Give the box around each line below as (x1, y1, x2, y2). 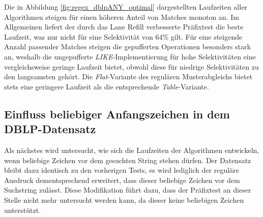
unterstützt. (4, 204, 41, 215)
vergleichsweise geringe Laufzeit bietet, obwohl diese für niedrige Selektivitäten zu (4, 61, 259, 72)
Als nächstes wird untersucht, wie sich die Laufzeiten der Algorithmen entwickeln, (4, 144, 259, 155)
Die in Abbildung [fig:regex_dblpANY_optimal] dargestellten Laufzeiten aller (4, 2, 247, 12)
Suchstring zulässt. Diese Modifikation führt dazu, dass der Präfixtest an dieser (4, 184, 251, 195)
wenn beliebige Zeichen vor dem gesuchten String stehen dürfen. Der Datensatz (4, 154, 251, 165)
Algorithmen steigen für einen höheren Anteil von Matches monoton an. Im (4, 11, 239, 22)
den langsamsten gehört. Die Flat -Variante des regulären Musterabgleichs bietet (4, 71, 253, 82)
